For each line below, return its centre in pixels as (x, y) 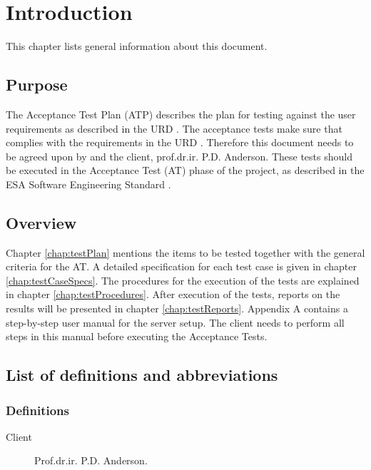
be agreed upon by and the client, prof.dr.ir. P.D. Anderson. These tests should (179, 156)
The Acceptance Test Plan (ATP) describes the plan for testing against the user (181, 114)
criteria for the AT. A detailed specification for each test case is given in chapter (182, 266)
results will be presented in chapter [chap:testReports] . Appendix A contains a (177, 308)
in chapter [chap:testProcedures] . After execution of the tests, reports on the (173, 294)
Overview (41, 222)
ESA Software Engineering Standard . (88, 184)
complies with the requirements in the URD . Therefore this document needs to (180, 142)
